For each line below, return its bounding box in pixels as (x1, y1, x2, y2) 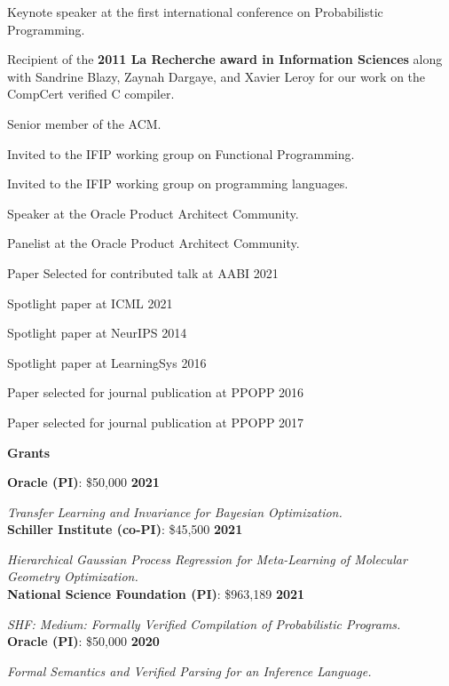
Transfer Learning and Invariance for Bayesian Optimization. (7, 502, 343, 521)
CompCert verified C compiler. (7, 84, 175, 103)
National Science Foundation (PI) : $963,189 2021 (7, 585, 305, 603)
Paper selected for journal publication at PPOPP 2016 (7, 383, 304, 402)
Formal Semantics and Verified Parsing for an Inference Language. (7, 661, 372, 680)
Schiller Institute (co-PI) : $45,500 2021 (7, 520, 243, 538)
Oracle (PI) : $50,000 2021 (7, 473, 160, 491)
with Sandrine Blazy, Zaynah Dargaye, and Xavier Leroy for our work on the (7, 67, 426, 85)
